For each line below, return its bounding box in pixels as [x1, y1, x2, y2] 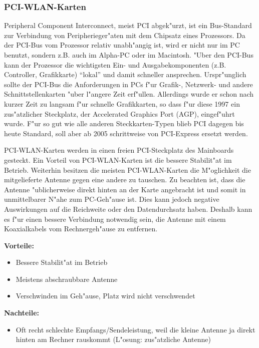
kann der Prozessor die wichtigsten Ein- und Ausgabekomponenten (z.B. [4, 59, 226, 70]
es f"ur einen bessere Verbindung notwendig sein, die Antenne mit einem [4, 213, 226, 224]
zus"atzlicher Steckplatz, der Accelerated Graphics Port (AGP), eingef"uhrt [4, 108, 235, 119]
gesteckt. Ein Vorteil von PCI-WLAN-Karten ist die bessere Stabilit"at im [4, 154, 232, 165]
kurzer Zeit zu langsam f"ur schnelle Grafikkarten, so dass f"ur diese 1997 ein [4, 98, 240, 109]
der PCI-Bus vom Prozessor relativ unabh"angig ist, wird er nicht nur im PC [4, 40, 240, 50]
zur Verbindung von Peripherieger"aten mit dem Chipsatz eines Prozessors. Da [4, 30, 245, 40]
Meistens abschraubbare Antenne [16, 273, 118, 284]
